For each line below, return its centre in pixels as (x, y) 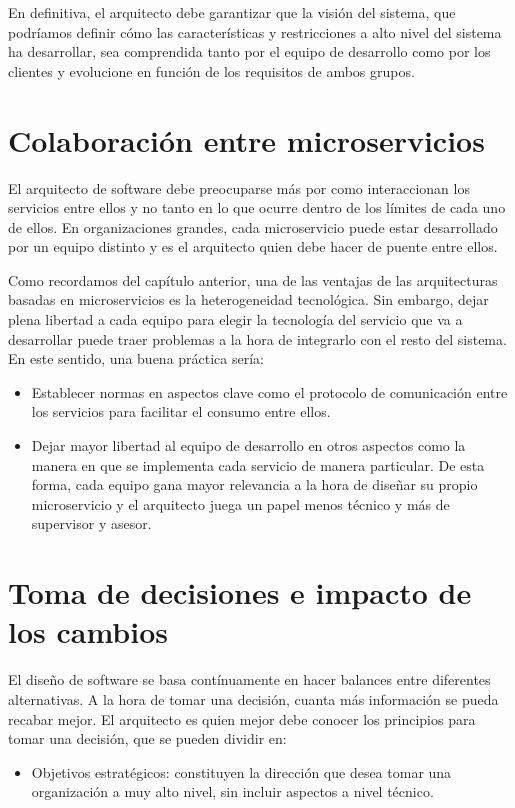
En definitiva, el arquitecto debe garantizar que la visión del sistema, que (232, 12)
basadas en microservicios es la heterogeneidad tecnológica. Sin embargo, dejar (248, 299)
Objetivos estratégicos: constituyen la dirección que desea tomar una (241, 771)
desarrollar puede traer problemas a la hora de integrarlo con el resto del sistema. (257, 338)
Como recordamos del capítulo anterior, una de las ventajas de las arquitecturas (253, 279)
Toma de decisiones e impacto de (240, 592)
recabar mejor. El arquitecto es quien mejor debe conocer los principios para (242, 718)
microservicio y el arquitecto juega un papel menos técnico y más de (240, 503)
